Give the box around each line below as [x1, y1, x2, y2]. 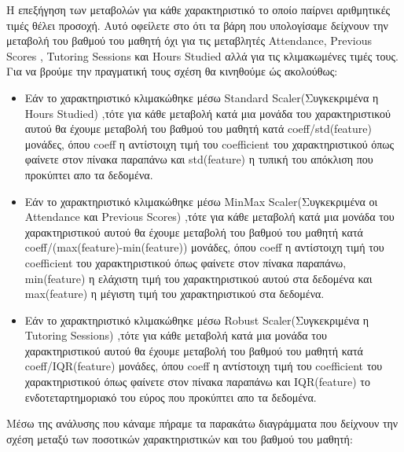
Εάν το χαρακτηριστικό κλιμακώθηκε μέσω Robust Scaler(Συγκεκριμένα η [24, 311, 369, 328]
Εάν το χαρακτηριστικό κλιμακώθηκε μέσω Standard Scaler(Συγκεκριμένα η [24, 89, 379, 105]
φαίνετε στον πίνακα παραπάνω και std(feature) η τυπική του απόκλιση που [24, 151, 373, 167]
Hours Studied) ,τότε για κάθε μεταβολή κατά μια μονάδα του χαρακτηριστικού [24, 105, 391, 121]
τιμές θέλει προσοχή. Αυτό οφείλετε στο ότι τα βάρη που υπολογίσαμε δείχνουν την [6, 17, 388, 33]
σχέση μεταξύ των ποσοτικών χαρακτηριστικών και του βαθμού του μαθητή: [6, 430, 353, 446]
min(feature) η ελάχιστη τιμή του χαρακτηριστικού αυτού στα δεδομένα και [24, 270, 373, 286]
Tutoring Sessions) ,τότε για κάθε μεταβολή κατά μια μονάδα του [24, 327, 327, 344]
